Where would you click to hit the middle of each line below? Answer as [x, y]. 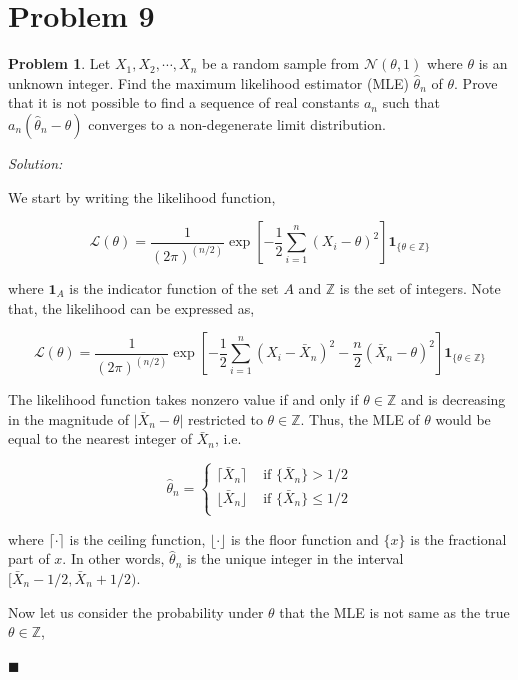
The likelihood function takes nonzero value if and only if [183, 399]
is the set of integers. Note [420, 287]
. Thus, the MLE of [360, 418]
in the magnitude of [68, 418]
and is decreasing [453, 399]
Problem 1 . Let [59, 63]
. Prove [476, 82]
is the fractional [458, 538]
